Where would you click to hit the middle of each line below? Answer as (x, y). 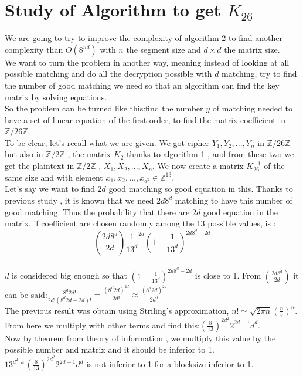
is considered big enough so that (69, 275)
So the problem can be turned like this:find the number (104, 108)
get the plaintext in (40, 166)
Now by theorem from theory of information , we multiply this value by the (140, 338)
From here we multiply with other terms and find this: (103, 325)
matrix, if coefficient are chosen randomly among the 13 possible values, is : (140, 223)
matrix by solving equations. (56, 96)
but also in (24, 154)
